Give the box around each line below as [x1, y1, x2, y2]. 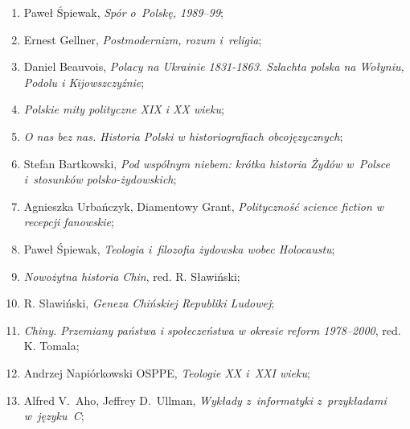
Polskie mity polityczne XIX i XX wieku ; [23, 101, 224, 118]
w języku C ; [23, 407, 84, 424]
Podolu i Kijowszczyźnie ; [23, 73, 145, 90]
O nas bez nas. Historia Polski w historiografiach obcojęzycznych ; [23, 127, 343, 144]
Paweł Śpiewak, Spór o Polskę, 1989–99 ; [23, 4, 224, 20]
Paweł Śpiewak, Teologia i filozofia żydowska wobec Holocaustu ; [23, 240, 335, 257]
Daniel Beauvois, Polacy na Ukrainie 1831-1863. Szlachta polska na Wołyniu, [23, 58, 404, 75]
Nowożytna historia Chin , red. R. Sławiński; [23, 267, 240, 284]
